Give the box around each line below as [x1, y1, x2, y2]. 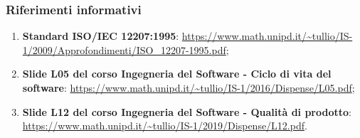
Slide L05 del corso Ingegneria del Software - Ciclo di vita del [22, 66, 332, 81]
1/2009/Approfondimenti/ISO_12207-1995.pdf [22, 42, 226, 57]
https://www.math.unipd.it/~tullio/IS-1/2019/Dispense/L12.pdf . [22, 118, 307, 133]
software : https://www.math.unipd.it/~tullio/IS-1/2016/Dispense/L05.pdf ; [22, 80, 355, 95]
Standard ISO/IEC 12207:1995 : [22, 28, 179, 43]
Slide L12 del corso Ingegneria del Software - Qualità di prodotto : [22, 104, 351, 119]
